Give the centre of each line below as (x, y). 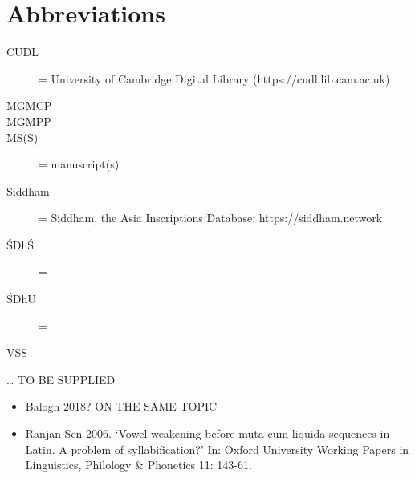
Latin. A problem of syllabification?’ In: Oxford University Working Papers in (217, 449)
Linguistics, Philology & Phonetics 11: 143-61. (138, 465)
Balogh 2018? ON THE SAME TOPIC (121, 406)
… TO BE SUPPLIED (61, 379)
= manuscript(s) (79, 164)
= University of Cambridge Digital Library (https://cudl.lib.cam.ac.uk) (214, 78)
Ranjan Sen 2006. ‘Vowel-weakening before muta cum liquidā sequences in (207, 433)
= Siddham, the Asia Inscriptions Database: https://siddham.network (211, 218)
